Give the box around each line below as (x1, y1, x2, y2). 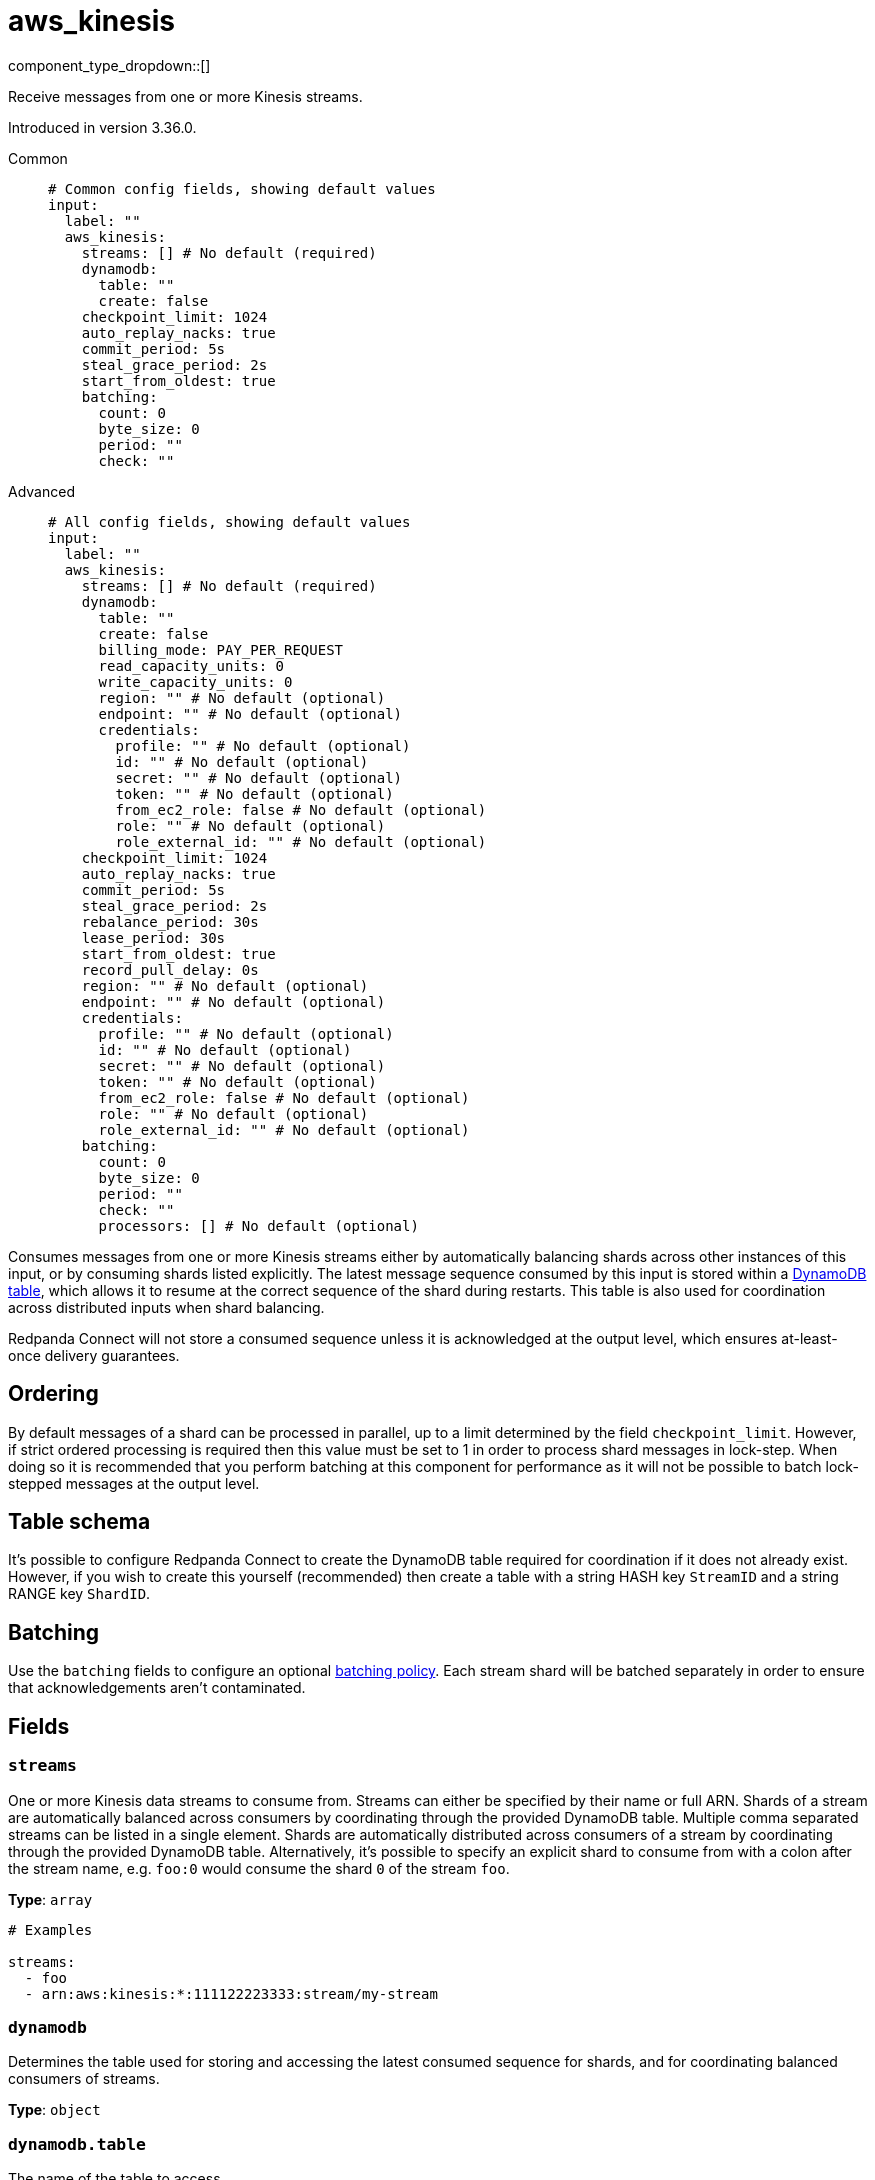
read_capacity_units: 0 (98, 657, 285, 674)
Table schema (8, 1509, 151, 1535)
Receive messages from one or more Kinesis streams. (8, 87, 363, 105)
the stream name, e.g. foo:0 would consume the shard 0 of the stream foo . (8, 1859, 510, 1877)
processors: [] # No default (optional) (98, 1217, 419, 1234)
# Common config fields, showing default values (48, 180, 436, 197)
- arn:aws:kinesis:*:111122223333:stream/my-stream (24, 1985, 438, 2002)
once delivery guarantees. (8, 1346, 180, 1364)
